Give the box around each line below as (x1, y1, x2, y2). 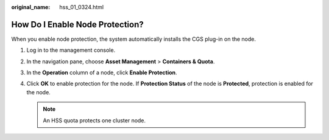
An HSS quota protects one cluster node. (43, 116, 146, 124)
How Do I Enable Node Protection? (11, 19, 144, 30)
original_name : (11, 4, 51, 10)
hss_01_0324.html (59, 4, 104, 10)
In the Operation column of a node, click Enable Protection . (26, 69, 177, 76)
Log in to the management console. (26, 46, 116, 54)
